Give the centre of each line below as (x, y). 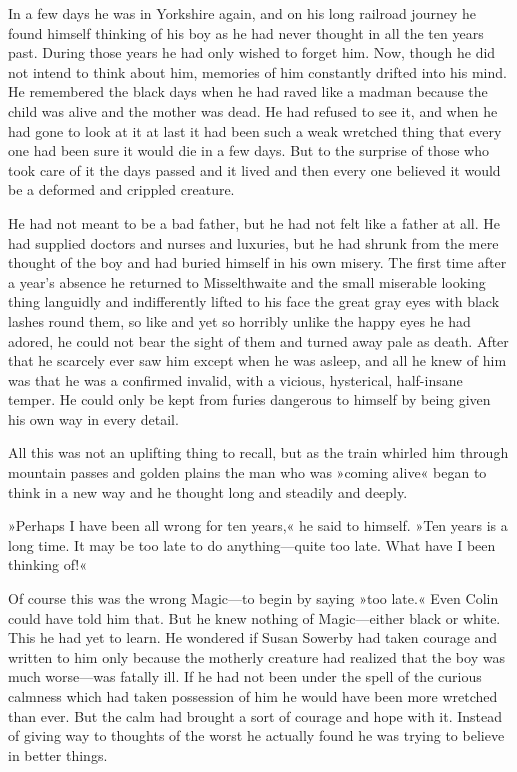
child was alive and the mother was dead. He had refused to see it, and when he (253, 110)
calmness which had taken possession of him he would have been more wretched (253, 696)
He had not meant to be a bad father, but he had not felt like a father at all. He (254, 222)
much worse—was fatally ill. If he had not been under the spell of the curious (245, 676)
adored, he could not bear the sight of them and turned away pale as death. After (258, 340)
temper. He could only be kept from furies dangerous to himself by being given (249, 399)
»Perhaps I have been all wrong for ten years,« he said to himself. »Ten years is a (258, 525)
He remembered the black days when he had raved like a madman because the (248, 91)
